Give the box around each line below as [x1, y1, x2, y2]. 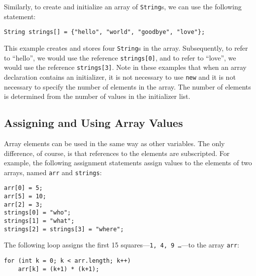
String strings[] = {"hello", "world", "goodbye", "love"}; [4, 29, 205, 36]
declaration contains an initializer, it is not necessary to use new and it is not [4, 71, 236, 82]
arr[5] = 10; [4, 193, 46, 200]
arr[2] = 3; [4, 201, 43, 208]
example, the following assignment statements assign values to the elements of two [4, 157, 252, 168]
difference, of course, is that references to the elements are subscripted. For [4, 148, 230, 158]
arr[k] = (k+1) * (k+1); [18, 265, 99, 273]
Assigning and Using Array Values [4, 115, 183, 130]
